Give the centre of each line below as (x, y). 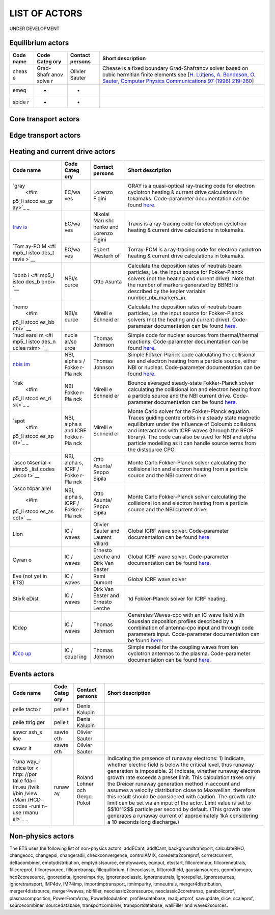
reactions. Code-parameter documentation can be (188, 342)
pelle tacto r (27, 709)
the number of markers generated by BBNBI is (183, 285)
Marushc (104, 220)
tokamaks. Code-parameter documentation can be (189, 199)
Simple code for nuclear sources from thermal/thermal (193, 335)
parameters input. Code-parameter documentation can (194, 634)
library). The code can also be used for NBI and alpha (192, 437)
